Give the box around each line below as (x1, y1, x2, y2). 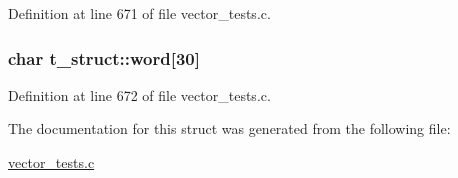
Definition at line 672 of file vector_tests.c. (8, 84, 271, 105)
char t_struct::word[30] (8, 45, 200, 70)
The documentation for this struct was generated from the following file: (8, 118, 451, 139)
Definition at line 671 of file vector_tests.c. (8, 3, 271, 23)
